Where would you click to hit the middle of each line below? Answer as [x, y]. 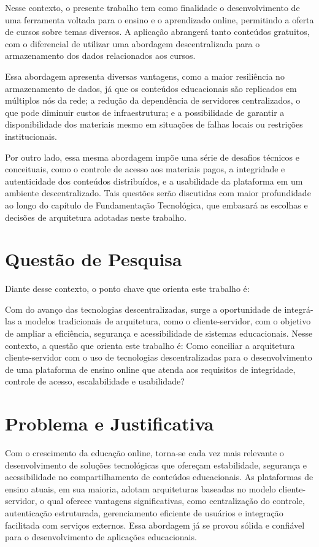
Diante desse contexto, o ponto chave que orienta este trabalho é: [127, 289]
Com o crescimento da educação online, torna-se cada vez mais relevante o [144, 453]
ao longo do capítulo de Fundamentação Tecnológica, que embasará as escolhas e [156, 205]
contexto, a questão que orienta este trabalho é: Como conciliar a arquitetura [150, 345]
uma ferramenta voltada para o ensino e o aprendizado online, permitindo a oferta [159, 19]
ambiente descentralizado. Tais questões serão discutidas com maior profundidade [158, 193]
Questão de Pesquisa [94, 259]
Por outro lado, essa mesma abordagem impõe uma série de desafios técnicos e [152, 157]
